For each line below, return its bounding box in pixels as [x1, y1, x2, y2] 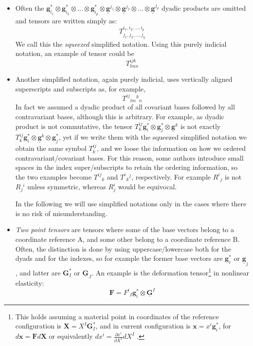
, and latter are [15, 267, 61, 277]
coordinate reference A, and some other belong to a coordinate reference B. [15, 234, 240, 244]
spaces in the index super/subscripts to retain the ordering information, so [15, 162, 237, 172]
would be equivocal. [118, 182, 177, 192]
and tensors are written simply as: [15, 15, 117, 25]
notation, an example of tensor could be [15, 48, 134, 58]
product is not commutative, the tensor [15, 121, 133, 131]
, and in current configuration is [95, 321, 191, 331]
